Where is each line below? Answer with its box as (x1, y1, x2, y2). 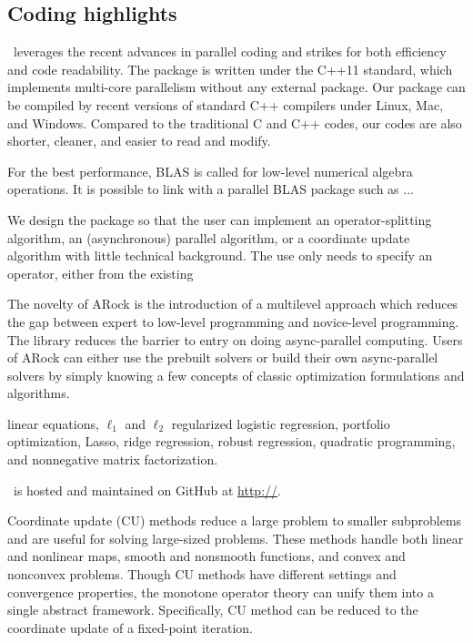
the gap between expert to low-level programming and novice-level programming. (7, 311, 459, 331)
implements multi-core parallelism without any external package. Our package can (7, 77, 466, 97)
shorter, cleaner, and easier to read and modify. (7, 131, 271, 150)
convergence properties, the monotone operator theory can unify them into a (7, 582, 434, 601)
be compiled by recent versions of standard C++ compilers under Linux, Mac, (7, 95, 444, 114)
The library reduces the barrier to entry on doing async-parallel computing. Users (7, 330, 463, 349)
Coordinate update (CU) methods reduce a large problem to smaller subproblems (7, 511, 462, 530)
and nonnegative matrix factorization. (7, 450, 218, 469)
